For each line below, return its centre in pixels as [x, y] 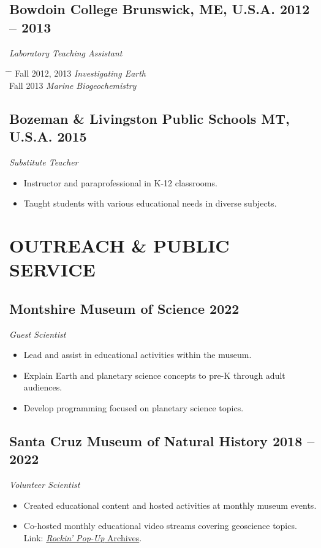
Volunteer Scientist [45, 485]
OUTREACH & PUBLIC [119, 245]
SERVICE [52, 269]
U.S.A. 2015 [48, 136]
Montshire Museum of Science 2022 [124, 308]
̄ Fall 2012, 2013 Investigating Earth [78, 73]
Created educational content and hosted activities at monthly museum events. [170, 505]
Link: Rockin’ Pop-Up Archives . [83, 537]
